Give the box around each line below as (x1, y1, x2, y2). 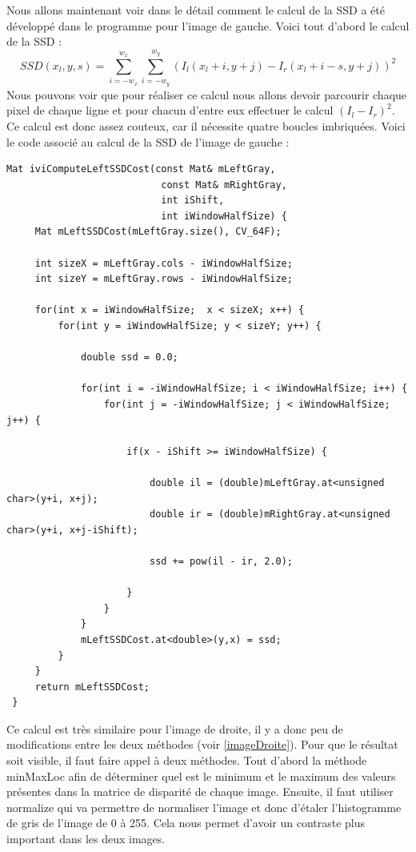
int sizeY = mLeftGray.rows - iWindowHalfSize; (34, 273, 293, 285)
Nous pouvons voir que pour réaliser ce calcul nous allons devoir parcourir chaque (6, 86, 407, 102)
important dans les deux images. (6, 830, 166, 847)
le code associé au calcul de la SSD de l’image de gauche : (6, 133, 290, 150)
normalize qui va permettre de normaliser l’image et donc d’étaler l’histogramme (6, 798, 402, 815)
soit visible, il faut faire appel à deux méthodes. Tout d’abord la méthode (6, 752, 367, 769)
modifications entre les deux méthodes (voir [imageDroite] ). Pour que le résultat (6, 736, 398, 753)
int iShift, (161, 195, 225, 207)
